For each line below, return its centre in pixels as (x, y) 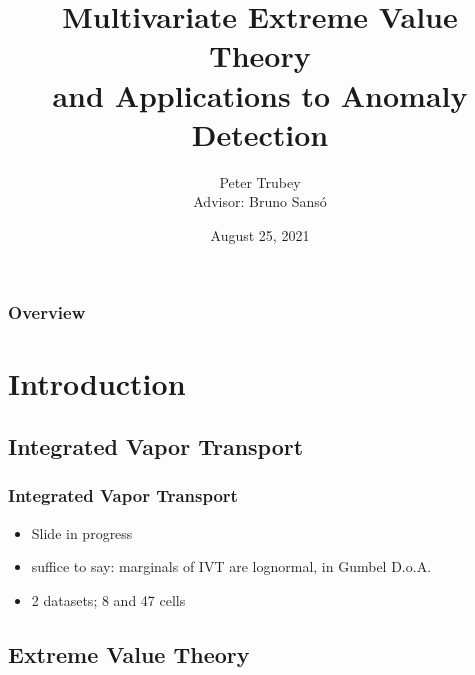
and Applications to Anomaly (260, 94)
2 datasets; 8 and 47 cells (108, 599)
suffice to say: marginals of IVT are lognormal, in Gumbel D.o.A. (231, 566)
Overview (47, 312)
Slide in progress (82, 532)
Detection (260, 133)
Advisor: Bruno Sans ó (260, 201)
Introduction (97, 382)
